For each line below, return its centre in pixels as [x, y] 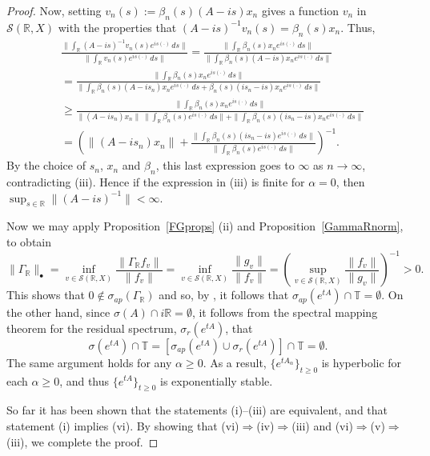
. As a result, [235, 362]
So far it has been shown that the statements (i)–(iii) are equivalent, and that [197, 410]
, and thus [84, 380]
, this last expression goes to [225, 165]
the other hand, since [58, 312]
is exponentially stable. [216, 380]
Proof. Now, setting [54, 10]
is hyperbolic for [362, 362]
